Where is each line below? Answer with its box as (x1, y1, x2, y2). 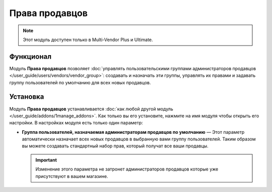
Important (35, 157, 57, 163)
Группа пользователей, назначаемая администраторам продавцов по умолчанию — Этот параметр (22, 129, 245, 135)
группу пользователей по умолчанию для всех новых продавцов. (9, 79, 151, 85)
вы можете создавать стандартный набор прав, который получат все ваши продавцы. (22, 143, 209, 149)
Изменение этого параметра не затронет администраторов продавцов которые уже (35, 166, 219, 172)
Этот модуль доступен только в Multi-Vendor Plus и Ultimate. (23, 37, 153, 43)
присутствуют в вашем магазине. (35, 173, 108, 179)
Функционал (9, 52, 52, 61)
